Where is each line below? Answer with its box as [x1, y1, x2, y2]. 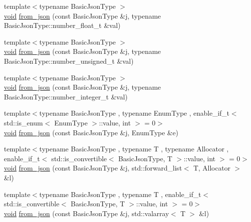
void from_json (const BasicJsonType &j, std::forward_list [4, 163, 182, 173]
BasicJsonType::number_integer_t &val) [4, 91, 128, 101]
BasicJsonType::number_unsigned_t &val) [4, 55, 134, 66]
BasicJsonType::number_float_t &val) [4, 20, 121, 30]
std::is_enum [4, 117, 43, 127]
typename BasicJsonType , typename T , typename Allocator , [39, 144, 229, 154]
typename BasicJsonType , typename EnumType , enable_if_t [39, 108, 230, 118]
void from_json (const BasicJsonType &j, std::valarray [4, 208, 169, 218]
